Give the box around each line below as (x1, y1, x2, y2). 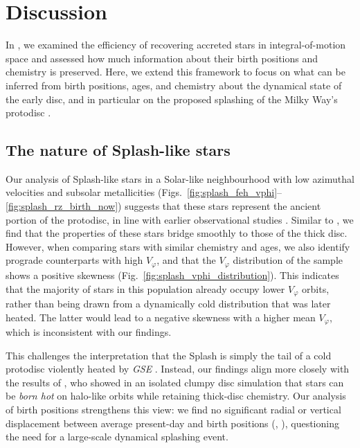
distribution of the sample (233, 253, 343, 267)
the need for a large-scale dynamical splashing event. (6, 429, 228, 444)
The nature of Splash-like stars (6, 139, 231, 161)
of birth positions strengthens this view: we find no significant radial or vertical (6, 402, 341, 416)
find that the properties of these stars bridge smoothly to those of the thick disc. (6, 226, 348, 240)
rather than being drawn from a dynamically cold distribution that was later (6, 296, 331, 310)
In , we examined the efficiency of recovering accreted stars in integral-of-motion (6, 37, 346, 52)
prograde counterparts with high (6, 253, 143, 267)
